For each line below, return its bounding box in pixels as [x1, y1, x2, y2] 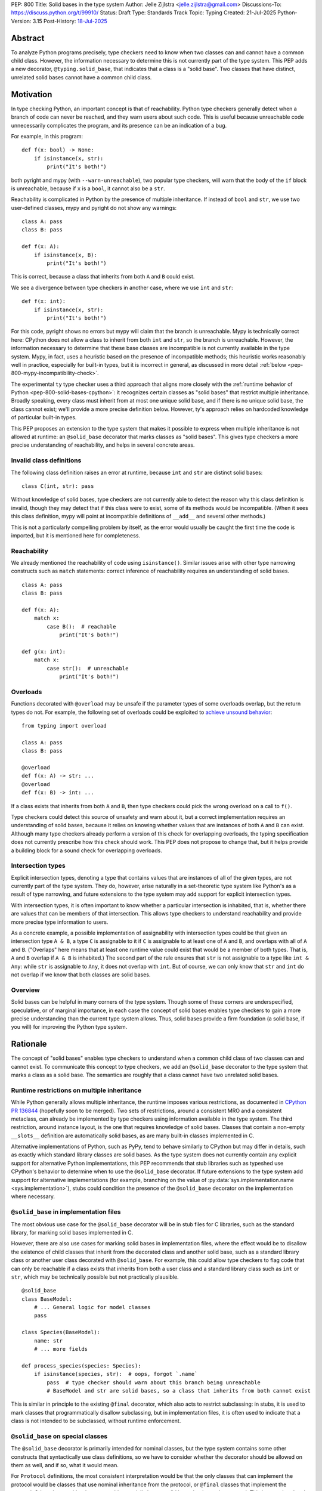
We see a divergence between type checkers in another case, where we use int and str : [11, 284, 233, 291]
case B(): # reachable [47, 623, 116, 630]
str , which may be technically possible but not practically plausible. [11, 1273, 179, 1280]
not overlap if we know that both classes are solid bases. [11, 971, 151, 978]
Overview [11, 986, 40, 994]
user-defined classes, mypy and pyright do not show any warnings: [11, 204, 177, 211]
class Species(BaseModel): [21, 1329, 101, 1336]
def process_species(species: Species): [21, 1362, 141, 1369]
